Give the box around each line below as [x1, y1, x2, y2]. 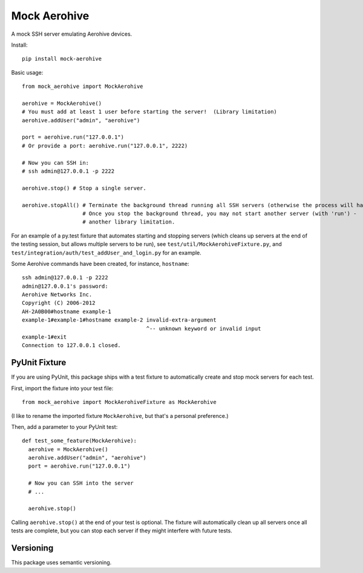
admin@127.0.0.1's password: [22, 282, 108, 290]
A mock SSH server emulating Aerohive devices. [11, 30, 132, 38]
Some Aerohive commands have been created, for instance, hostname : [11, 260, 190, 267]
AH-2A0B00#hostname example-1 [22, 308, 112, 315]
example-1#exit [22, 334, 67, 340]
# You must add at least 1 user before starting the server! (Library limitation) [22, 108, 278, 115]
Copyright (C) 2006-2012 [22, 300, 96, 306]
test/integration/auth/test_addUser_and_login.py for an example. [11, 249, 202, 256]
